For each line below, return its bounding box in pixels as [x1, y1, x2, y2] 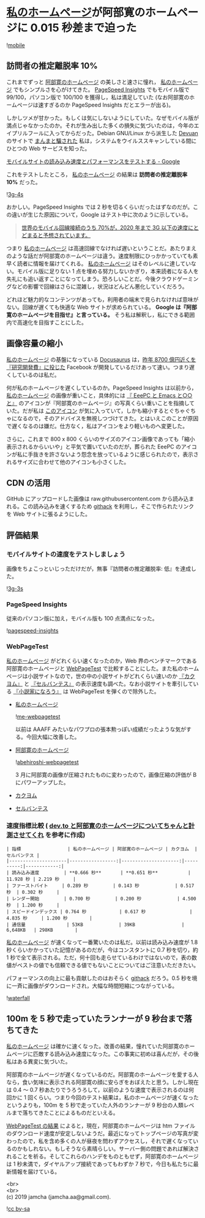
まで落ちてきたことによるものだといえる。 [11, 1108, 119, 1116]
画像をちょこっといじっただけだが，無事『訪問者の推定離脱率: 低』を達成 [6, 565, 192, 573]
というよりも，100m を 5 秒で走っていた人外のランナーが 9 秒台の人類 [6, 1101, 184, 1108]
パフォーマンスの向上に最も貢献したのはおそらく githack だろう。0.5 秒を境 [6, 974, 198, 982]
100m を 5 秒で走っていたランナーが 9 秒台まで [6, 1014, 185, 1024]
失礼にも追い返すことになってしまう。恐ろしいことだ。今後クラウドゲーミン [6, 275, 199, 282]
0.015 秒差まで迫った [30, 21, 137, 35]
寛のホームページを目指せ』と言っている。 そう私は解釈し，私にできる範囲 [6, 311, 195, 318]
